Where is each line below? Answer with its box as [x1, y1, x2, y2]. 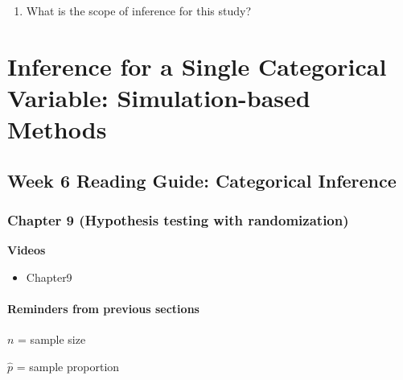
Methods [7, 113, 107, 146]
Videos [7, 242, 46, 258]
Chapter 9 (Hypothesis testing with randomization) [7, 210, 349, 230]
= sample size [18, 331, 86, 348]
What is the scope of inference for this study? [26, 2, 252, 19]
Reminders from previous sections [7, 300, 199, 317]
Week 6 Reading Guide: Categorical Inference [7, 167, 397, 192]
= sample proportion [16, 357, 120, 374]
